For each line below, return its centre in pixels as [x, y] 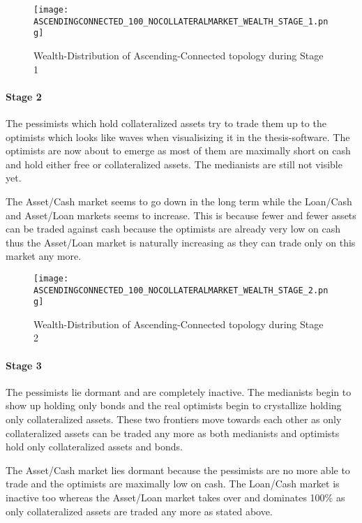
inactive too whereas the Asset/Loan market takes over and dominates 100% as [175, 497]
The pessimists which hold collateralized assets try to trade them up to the [166, 123]
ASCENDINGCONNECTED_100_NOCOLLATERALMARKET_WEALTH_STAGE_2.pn [181, 290]
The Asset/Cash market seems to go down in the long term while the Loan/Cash [179, 201]
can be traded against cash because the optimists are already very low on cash [173, 229]
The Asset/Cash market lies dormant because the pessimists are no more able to [178, 470]
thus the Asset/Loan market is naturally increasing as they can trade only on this [181, 242]
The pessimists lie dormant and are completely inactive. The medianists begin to [179, 391]
